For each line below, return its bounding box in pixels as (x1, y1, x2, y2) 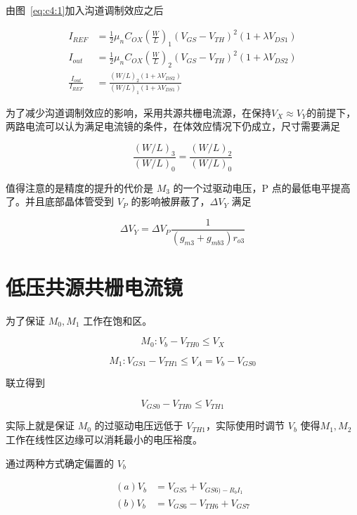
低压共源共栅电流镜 (6, 272, 183, 301)
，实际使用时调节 (206, 418, 285, 433)
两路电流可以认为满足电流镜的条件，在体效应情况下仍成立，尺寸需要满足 (6, 119, 340, 133)
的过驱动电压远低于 (94, 418, 183, 433)
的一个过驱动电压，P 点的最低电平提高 (173, 180, 351, 195)
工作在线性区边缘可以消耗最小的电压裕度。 (6, 431, 202, 446)
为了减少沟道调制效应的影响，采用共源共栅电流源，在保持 (6, 105, 271, 119)
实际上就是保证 (6, 418, 74, 433)
